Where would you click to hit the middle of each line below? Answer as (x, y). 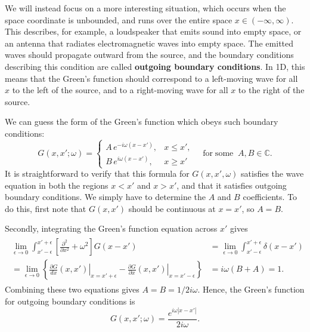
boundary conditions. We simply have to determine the (106, 197)
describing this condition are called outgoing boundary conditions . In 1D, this (155, 66)
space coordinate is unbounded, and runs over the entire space (119, 19)
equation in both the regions (57, 185)
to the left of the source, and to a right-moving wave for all (120, 90)
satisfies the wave (272, 173)
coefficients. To (270, 197)
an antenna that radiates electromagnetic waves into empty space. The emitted (149, 43)
